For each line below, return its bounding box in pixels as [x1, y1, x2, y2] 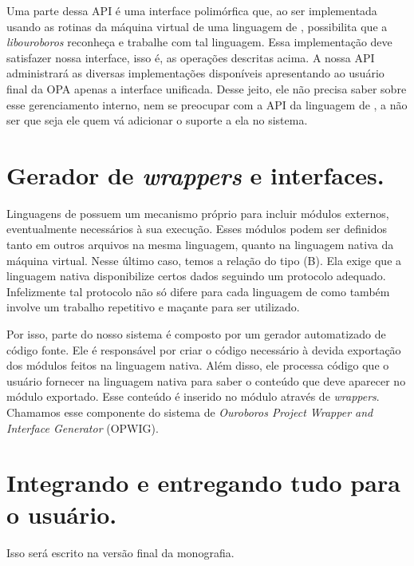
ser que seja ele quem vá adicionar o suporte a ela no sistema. [6, 112, 308, 129]
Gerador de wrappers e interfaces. [6, 158, 384, 192]
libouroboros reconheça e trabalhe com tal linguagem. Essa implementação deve [6, 34, 392, 50]
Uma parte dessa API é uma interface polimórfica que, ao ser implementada [6, 2, 377, 18]
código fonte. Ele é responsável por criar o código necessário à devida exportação [6, 341, 401, 358]
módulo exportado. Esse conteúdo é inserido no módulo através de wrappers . [6, 388, 380, 405]
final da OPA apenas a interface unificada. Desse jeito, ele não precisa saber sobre [6, 80, 407, 97]
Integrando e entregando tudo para [6, 466, 400, 499]
